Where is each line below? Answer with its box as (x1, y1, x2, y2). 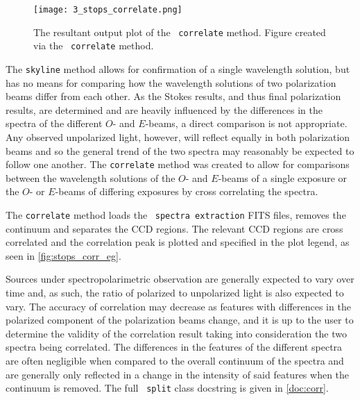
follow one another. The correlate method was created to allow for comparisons (6, 157, 350, 172)
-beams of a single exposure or (218, 170, 348, 185)
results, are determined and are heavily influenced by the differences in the (6, 102, 323, 117)
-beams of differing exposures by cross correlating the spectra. (55, 184, 318, 199)
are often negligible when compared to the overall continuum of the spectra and (6, 353, 344, 368)
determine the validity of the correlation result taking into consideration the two (6, 326, 347, 340)
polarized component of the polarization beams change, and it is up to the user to (6, 312, 354, 327)
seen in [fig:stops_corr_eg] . (6, 248, 121, 262)
